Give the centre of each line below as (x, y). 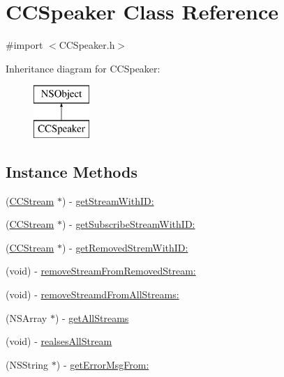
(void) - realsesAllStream (59, 341)
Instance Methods (72, 171)
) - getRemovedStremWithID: (125, 247)
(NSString (27, 364)
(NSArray (27, 317)
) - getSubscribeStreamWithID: (128, 224)
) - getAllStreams (92, 317)
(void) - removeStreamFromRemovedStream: (101, 271)
